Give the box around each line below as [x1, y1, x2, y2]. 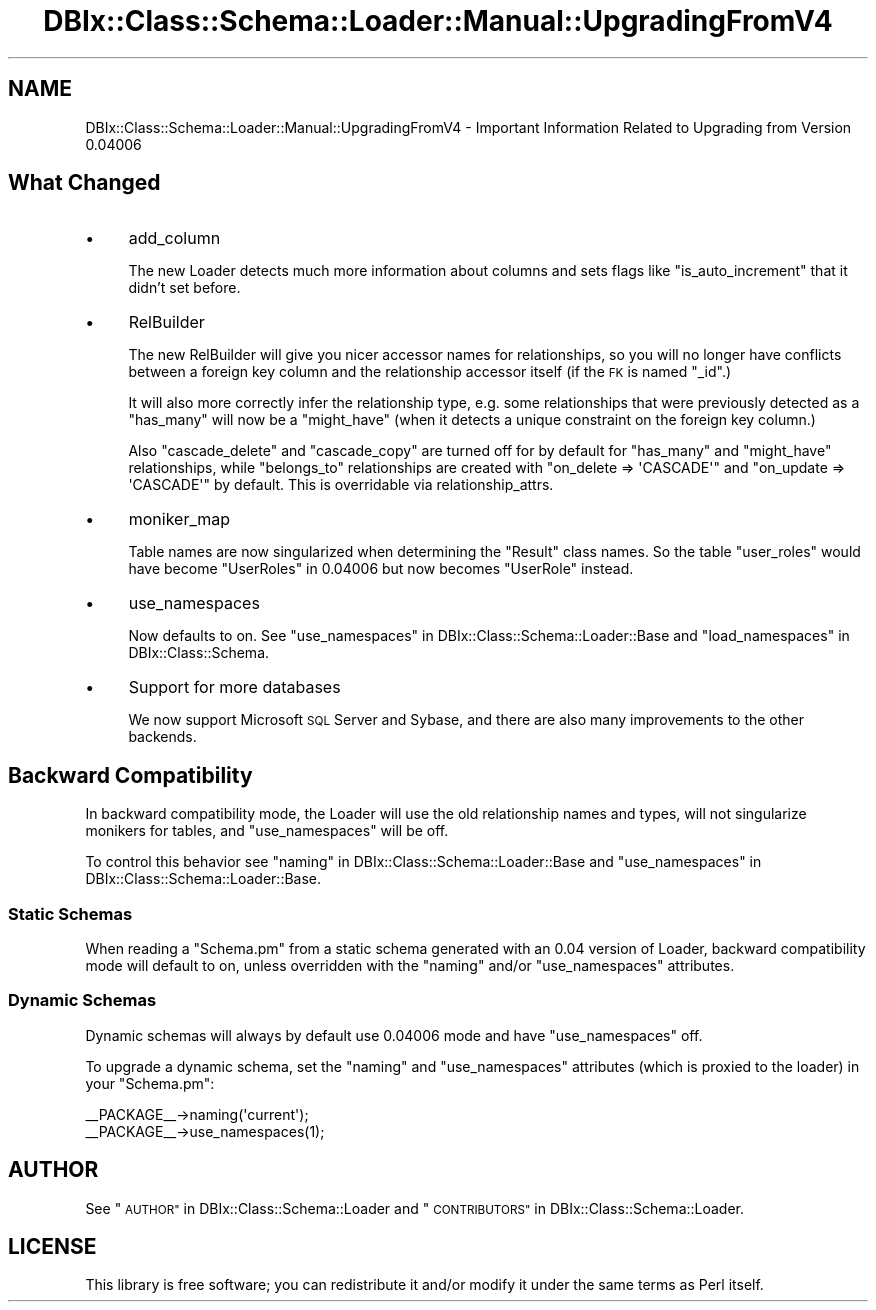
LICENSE [8, 1234, 97, 1260]
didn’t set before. [128, 279, 241, 297]
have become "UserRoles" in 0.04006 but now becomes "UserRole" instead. [128, 560, 634, 578]
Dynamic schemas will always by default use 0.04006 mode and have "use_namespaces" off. [85, 1026, 703, 1044]
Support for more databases [128, 677, 341, 698]
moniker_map [128, 509, 231, 530]
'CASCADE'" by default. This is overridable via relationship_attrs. [128, 476, 554, 494]
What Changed [8, 170, 161, 196]
